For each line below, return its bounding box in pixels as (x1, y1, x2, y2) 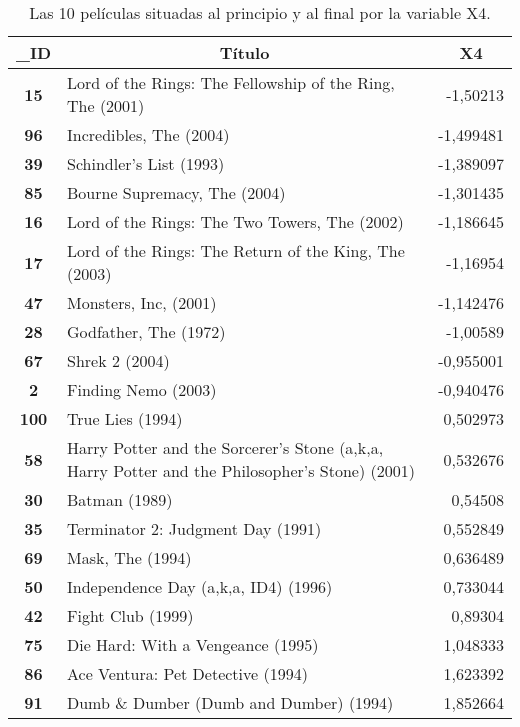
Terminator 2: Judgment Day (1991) (67, 517, 322, 540)
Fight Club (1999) (67, 604, 194, 627)
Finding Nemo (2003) (67, 378, 217, 401)
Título (219, 41, 270, 64)
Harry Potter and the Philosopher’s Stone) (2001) (67, 459, 415, 482)
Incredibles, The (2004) (67, 123, 230, 146)
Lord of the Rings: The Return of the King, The (67, 239, 405, 262)
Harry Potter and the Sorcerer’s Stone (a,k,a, (67, 436, 384, 459)
